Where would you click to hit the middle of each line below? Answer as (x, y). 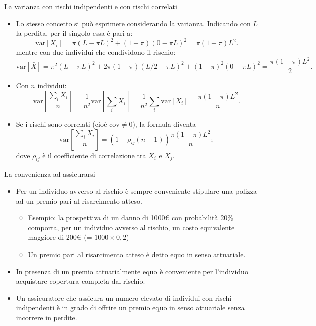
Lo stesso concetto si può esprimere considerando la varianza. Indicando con (133, 23)
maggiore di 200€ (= (60, 237)
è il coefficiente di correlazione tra (94, 155)
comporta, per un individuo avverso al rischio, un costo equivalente (131, 227)
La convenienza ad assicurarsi (50, 174)
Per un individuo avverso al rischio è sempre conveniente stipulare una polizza (136, 191)
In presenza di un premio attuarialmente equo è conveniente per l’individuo (132, 271)
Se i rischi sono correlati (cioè (61, 124)
